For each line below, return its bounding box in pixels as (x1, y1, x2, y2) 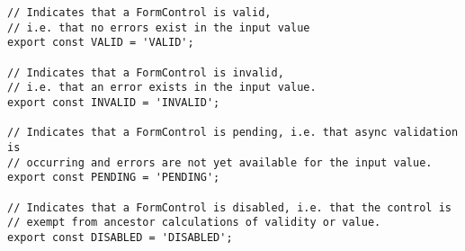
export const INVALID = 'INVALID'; (7, 95, 220, 109)
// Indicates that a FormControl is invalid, (7, 66, 284, 79)
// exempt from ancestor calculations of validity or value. (7, 216, 381, 229)
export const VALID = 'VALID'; (7, 36, 194, 49)
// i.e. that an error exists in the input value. (7, 81, 317, 94)
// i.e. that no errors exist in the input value (7, 21, 310, 34)
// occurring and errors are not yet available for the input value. (7, 156, 433, 169)
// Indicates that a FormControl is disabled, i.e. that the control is (7, 201, 452, 214)
